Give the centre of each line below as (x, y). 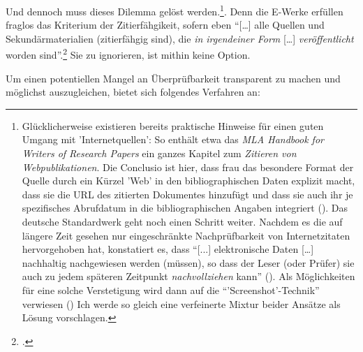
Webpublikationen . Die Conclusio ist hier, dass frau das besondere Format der (188, 167)
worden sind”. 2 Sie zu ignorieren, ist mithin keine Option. (128, 54)
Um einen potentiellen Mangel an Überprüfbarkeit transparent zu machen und (173, 78)
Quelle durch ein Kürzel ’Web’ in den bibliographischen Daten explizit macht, (188, 181)
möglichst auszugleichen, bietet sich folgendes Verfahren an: (133, 92)
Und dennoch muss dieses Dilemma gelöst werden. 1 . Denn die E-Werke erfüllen (175, 10)
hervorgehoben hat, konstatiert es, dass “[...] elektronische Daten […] (168, 249)
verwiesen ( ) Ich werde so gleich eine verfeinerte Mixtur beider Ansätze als (181, 303)
